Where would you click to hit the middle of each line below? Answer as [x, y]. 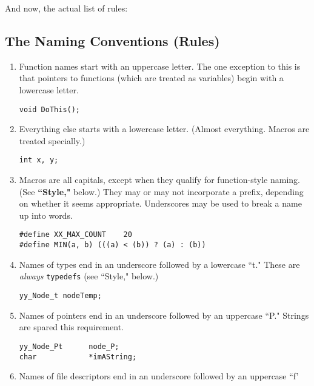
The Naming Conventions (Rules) [112, 40]
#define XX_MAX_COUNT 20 [75, 235]
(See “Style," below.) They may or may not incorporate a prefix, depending [161, 191]
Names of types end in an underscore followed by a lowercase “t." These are [159, 264]
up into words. [46, 215]
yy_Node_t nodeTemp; [60, 296]
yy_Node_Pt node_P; [69, 346]
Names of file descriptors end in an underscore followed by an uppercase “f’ [159, 376]
